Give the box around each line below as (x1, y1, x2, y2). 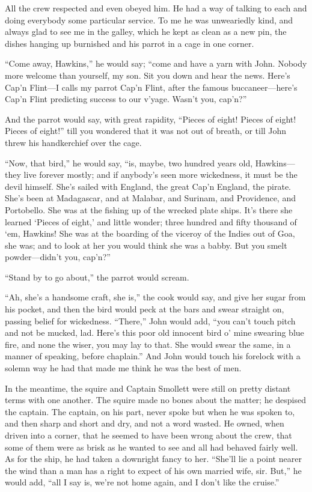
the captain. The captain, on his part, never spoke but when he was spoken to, (5, 405, 295, 418)
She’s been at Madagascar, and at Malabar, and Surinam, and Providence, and (5, 192, 296, 204)
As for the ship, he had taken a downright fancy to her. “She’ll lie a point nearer (5, 452, 302, 465)
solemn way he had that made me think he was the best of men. (5, 362, 242, 374)
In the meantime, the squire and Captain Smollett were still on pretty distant (5, 381, 291, 394)
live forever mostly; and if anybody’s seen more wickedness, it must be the (23, 168, 298, 181)
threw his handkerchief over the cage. (5, 136, 142, 148)
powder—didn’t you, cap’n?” (5, 251, 111, 263)
